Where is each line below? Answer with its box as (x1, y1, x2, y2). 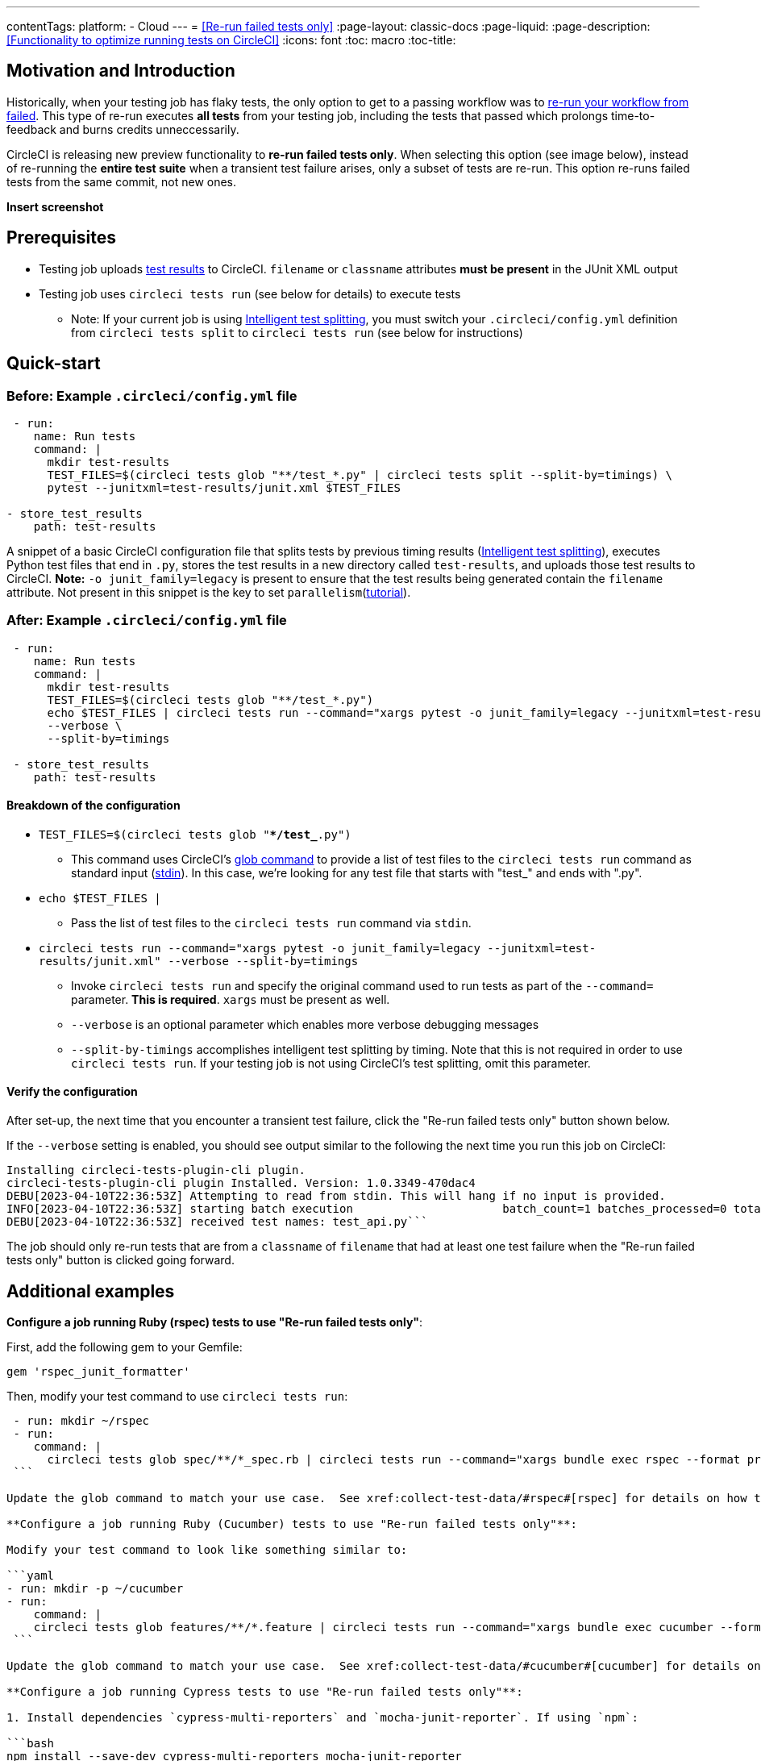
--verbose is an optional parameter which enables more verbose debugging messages (71, 1017, 539, 1031)
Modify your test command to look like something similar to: (6, 1542, 408, 1556)
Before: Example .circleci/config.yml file (6, 387, 297, 404)
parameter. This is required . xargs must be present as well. (71, 992, 390, 1006)
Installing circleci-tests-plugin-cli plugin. (6, 1164, 306, 1177)
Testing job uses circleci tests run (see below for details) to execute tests (39, 286, 461, 301)
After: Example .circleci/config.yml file (6, 612, 287, 629)
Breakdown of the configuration (6, 798, 181, 813)
